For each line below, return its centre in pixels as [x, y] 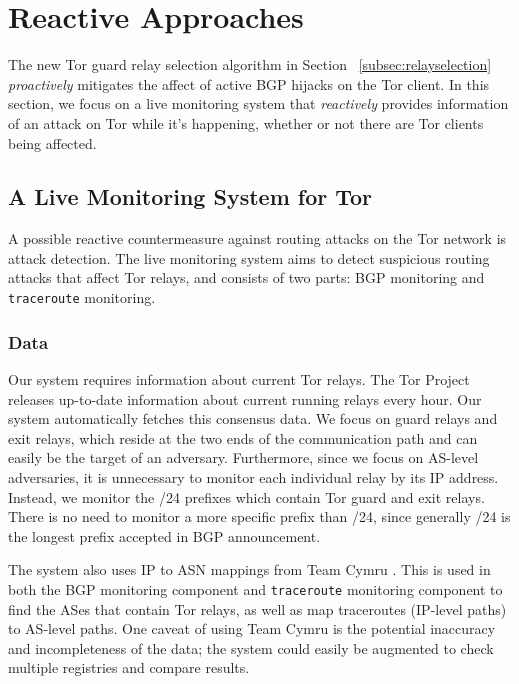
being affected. [52, 142]
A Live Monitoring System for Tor [190, 196]
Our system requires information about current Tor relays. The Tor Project [239, 378]
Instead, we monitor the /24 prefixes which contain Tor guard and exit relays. [246, 496]
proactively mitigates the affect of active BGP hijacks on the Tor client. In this [249, 83]
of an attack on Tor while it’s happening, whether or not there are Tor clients [246, 122]
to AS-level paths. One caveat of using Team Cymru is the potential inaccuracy [252, 628]
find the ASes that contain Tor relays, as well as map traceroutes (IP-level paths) [257, 608]
